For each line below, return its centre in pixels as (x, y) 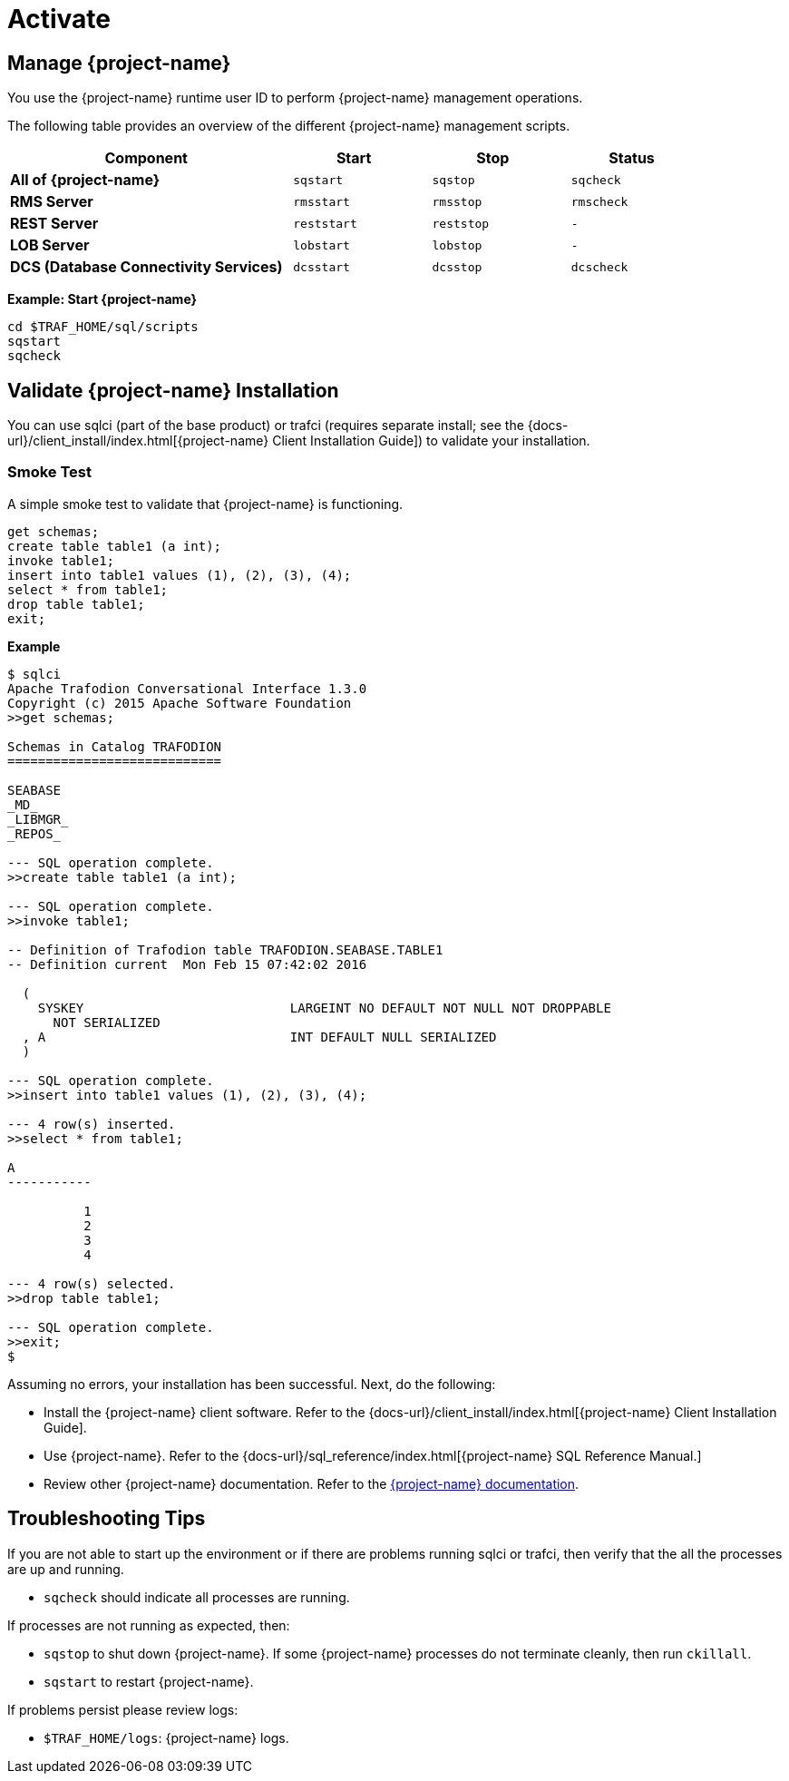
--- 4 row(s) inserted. (92, 1124)
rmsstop (457, 201)
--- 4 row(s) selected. (92, 1283)
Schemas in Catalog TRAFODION (115, 746)
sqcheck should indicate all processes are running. (197, 1597)
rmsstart (321, 201)
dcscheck (599, 267)
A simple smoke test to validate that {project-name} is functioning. (205, 504)
